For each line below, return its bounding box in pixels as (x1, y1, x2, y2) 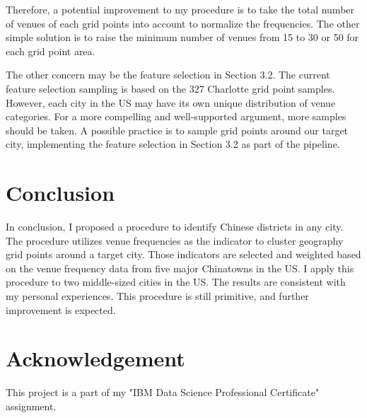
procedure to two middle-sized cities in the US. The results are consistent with (6, 274, 346, 289)
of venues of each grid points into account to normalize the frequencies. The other (6, 16, 360, 30)
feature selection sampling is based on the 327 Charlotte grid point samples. (6, 81, 335, 95)
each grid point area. (6, 43, 95, 58)
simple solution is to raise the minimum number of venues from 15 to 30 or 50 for (6, 30, 359, 45)
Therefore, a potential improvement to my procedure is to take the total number (6, 2, 355, 16)
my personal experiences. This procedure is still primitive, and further (6, 289, 309, 303)
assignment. (6, 398, 57, 413)
